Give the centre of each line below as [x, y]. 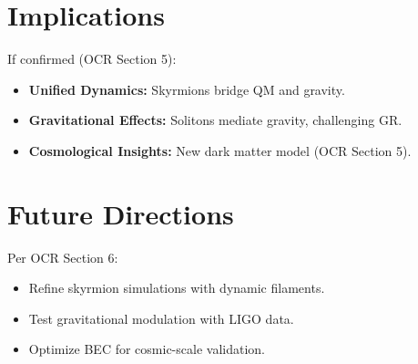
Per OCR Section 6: [63, 257]
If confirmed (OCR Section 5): [92, 59]
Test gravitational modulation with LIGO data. [161, 318]
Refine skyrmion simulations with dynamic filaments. [177, 288]
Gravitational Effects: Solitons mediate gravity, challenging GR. [215, 120]
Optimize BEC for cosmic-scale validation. [147, 349]
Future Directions [121, 213]
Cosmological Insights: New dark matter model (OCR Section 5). [220, 150]
